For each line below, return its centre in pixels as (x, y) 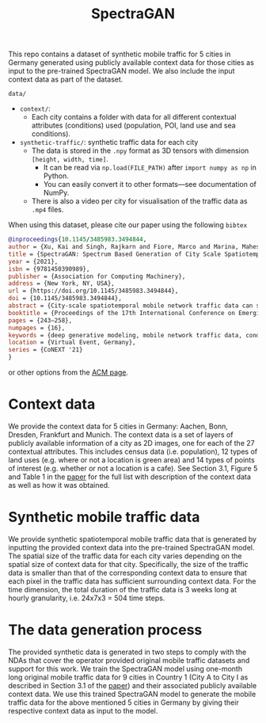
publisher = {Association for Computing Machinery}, (97, 276)
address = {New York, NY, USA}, (61, 283)
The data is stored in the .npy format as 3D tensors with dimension (140, 150)
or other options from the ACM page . (68, 372)
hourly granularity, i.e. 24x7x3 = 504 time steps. (87, 598)
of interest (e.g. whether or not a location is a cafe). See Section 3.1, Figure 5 (133, 468)
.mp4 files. (47, 210)
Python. (56, 176)
